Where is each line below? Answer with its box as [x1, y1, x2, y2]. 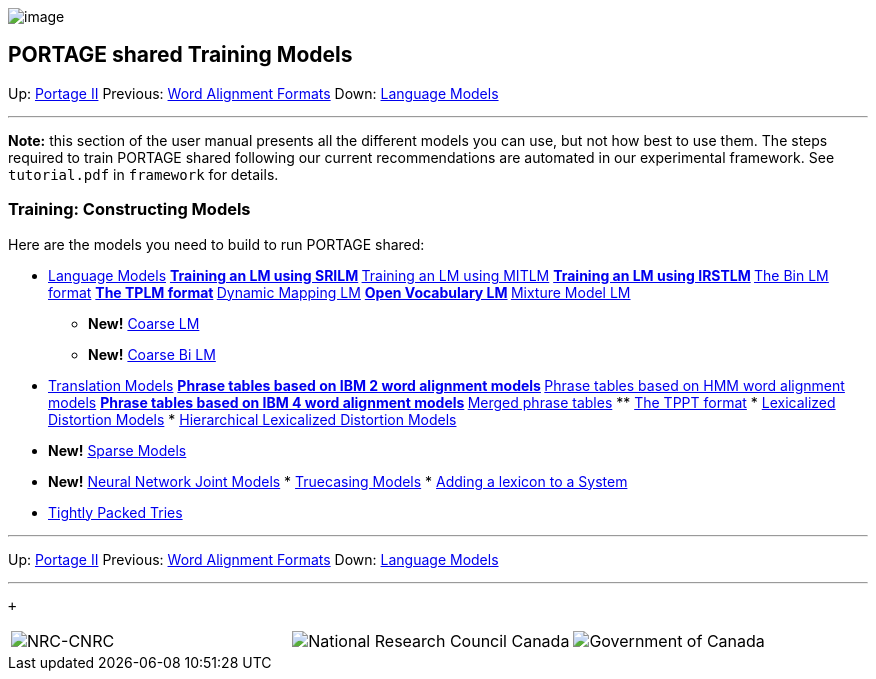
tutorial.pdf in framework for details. [8, 165, 279, 183]
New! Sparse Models [48, 441, 187, 459]
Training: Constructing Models [8, 199, 251, 220]
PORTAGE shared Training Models [8, 42, 353, 68]
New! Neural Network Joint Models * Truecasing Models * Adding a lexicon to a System [48, 472, 628, 490]
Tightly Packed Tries [48, 503, 183, 521]
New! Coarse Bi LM [88, 345, 216, 363]
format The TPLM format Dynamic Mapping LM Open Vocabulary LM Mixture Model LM [48, 283, 631, 301]
